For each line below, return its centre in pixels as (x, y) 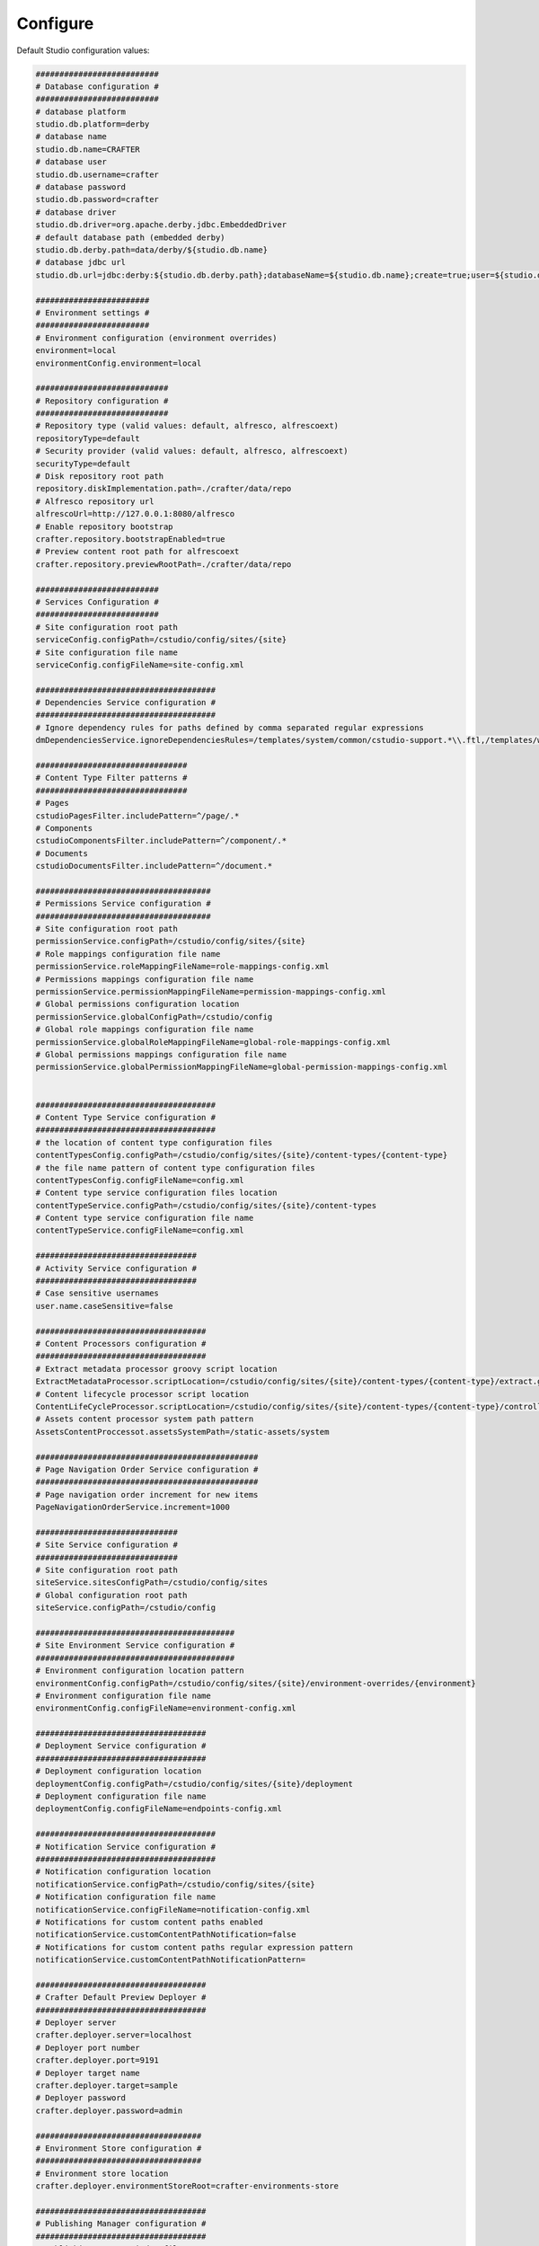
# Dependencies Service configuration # (125, 703)
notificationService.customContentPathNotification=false (166, 1935)
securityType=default (83, 464)
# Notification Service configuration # (125, 1847)
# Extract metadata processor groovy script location (156, 1369)
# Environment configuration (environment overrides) (156, 338)
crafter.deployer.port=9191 (97, 2060)
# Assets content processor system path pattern (145, 1419)
